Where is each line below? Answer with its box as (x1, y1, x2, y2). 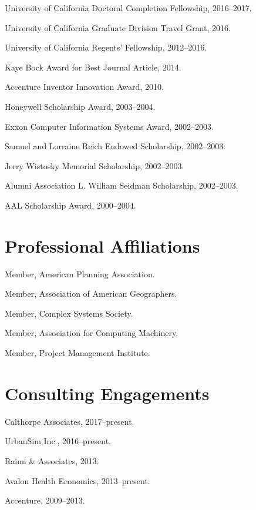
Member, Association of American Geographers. (5, 287, 177, 300)
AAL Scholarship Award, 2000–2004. (5, 199, 136, 211)
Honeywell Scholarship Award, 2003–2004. (5, 100, 156, 112)
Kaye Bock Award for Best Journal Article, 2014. (5, 61, 181, 73)
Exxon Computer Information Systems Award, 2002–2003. (5, 120, 214, 132)
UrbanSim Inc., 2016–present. (5, 435, 112, 447)
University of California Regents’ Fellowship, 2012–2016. (5, 41, 207, 53)
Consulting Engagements (5, 381, 210, 405)
